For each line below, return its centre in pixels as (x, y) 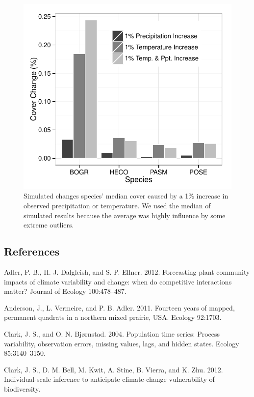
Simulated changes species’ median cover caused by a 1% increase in (126, 196)
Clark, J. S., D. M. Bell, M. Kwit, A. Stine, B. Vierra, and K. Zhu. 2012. (114, 369)
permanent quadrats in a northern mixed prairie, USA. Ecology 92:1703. (113, 317)
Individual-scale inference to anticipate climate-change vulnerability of (109, 379)
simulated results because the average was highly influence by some (125, 215)
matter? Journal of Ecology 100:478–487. (65, 291)
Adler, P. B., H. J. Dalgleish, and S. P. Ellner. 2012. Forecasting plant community (127, 272)
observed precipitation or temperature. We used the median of (117, 206)
